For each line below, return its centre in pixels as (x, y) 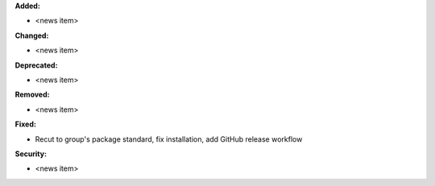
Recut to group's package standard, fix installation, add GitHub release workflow (169, 139)
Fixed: (25, 124)
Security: (31, 154)
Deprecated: (36, 65)
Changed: (32, 35)
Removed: (32, 95)
